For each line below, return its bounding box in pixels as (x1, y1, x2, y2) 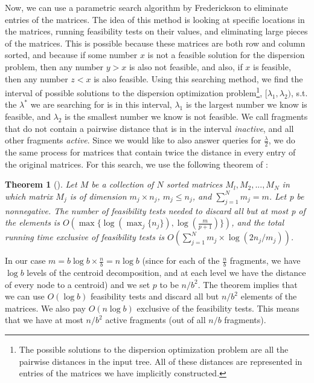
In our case (5, 254, 46, 267)
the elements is (5, 216, 60, 229)
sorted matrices (166, 178, 223, 191)
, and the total (231, 216, 284, 229)
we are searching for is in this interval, (30, 98, 172, 111)
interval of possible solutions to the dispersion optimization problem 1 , (5, 85, 263, 99)
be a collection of (91, 178, 154, 191)
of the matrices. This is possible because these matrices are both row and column (5, 36, 306, 49)
